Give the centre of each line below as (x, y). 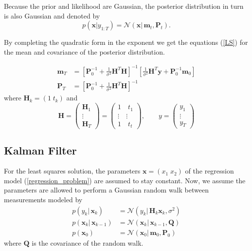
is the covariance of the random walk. (88, 242)
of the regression (209, 171)
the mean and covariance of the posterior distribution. (84, 51)
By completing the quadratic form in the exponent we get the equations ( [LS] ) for (126, 42)
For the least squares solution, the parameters (72, 171)
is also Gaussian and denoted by (52, 15)
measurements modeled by (43, 200)
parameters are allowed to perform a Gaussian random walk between (106, 190)
